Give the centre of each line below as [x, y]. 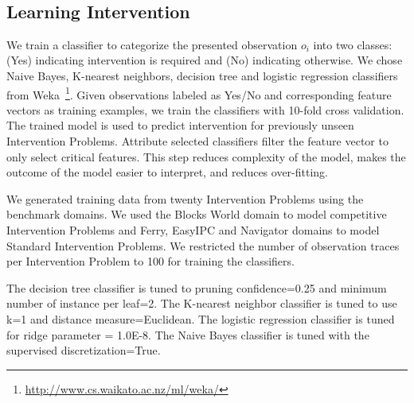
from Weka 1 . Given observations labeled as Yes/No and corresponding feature [199, 93]
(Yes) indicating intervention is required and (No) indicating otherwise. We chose [205, 60]
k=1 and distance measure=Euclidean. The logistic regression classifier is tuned [201, 318]
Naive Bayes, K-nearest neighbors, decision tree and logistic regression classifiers [202, 75]
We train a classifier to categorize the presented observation [152, 44]
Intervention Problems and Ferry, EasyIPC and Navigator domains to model [193, 229]
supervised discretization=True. [84, 350]
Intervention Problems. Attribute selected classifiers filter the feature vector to [197, 141]
